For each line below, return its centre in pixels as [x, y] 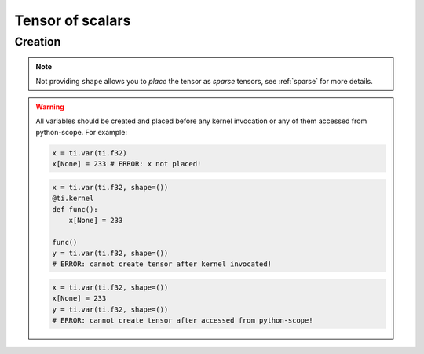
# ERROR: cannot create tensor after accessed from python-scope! [183, 321]
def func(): [75, 209]
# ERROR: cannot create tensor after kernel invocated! [162, 264]
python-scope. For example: [81, 132]
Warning [50, 107]
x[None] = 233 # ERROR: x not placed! [127, 164]
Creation [38, 42]
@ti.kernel [73, 199]
